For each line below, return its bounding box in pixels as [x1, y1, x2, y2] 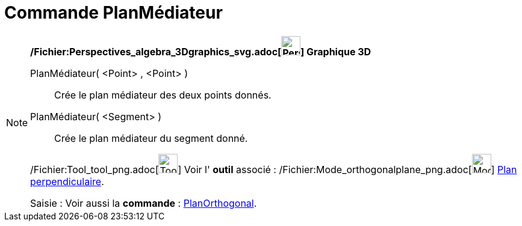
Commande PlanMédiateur [4, 2, 223, 23]
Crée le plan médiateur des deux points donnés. [54, 88, 272, 101]
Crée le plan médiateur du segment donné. [54, 132, 248, 144]
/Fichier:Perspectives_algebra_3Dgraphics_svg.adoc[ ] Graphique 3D [30, 45, 371, 58]
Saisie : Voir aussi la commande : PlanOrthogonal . [30, 197, 257, 209]
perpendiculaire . [30, 175, 104, 188]
